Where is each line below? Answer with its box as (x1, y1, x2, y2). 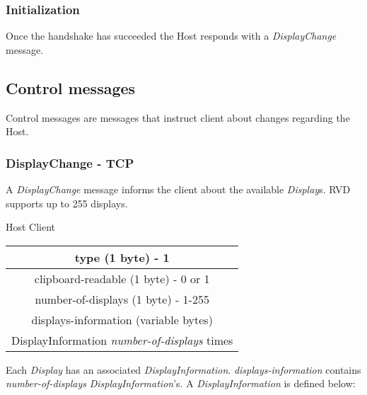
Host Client (6, 219, 56, 234)
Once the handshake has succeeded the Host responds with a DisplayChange (6, 28, 337, 43)
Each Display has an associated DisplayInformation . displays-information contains (6, 362, 361, 377)
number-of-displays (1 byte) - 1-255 (35, 290, 209, 307)
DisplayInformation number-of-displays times (11, 331, 233, 348)
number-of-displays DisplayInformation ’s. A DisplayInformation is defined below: (6, 376, 356, 391)
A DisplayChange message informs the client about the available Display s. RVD (6, 182, 351, 197)
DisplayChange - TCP (6, 154, 134, 171)
